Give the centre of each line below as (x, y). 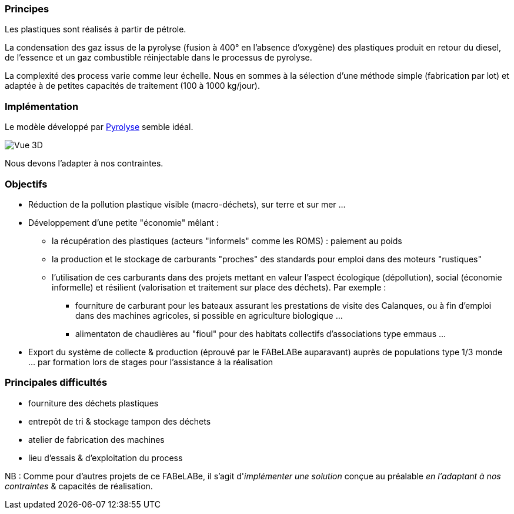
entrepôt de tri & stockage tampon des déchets (120, 421)
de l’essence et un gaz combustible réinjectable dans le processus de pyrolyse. (158, 58)
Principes (27, 9)
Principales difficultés (56, 383)
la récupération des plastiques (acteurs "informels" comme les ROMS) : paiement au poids (227, 241)
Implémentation (42, 106)
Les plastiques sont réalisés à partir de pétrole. (96, 29)
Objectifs (26, 184)
